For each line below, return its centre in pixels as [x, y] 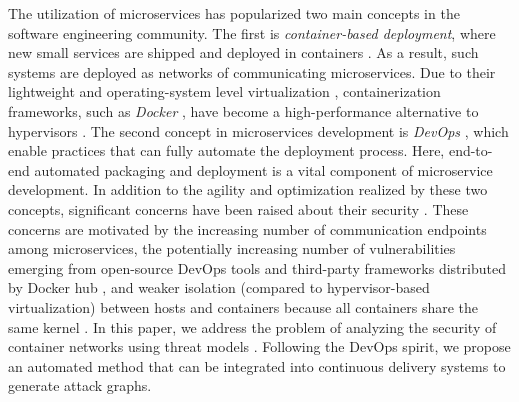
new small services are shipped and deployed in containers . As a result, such [243, 52]
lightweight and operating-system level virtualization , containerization [224, 91]
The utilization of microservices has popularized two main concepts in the [234, 13]
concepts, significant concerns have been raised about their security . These [238, 208]
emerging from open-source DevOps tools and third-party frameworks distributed [257, 267]
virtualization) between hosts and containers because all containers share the [243, 306]
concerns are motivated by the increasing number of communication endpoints [247, 228]
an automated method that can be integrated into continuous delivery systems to [257, 365]
